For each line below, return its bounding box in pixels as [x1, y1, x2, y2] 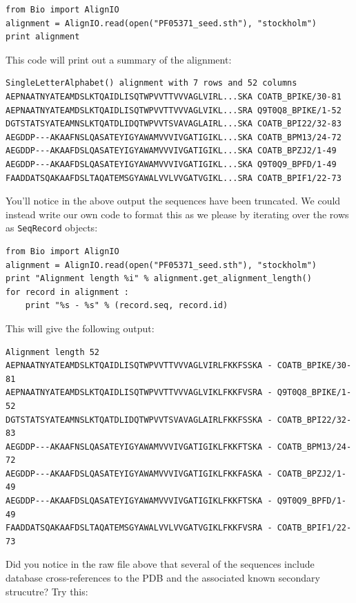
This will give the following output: [6, 320, 155, 335]
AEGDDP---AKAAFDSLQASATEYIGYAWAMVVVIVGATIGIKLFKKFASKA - [6, 468, 273, 479]
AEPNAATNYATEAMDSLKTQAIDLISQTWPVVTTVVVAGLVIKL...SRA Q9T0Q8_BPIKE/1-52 [6, 105, 342, 115]
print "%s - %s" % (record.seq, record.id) [25, 300, 228, 311]
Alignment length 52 [6, 347, 100, 357]
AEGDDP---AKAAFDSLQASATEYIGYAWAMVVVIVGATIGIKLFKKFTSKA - [6, 496, 273, 506]
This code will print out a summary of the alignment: [6, 52, 232, 66]
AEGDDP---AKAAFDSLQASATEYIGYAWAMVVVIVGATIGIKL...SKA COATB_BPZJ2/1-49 [6, 146, 337, 156]
